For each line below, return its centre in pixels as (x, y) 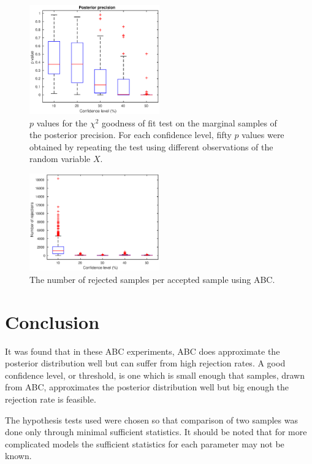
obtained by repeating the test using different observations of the (151, 146)
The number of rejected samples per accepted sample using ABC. (152, 279)
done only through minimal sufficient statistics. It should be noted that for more (156, 432)
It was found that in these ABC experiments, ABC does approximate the (143, 351)
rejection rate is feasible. (51, 399)
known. (18, 456)
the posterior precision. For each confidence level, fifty (131, 135)
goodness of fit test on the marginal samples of (189, 122)
